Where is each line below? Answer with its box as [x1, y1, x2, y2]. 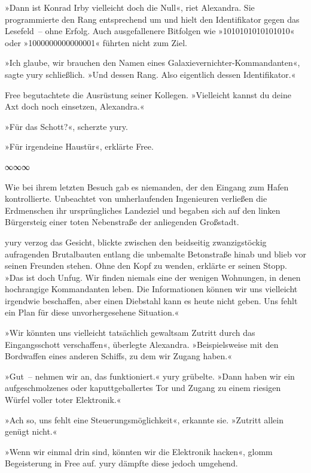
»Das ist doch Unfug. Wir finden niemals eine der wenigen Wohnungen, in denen [5, 271, 301, 283]
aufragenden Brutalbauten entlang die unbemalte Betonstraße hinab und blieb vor [5, 247, 306, 260]
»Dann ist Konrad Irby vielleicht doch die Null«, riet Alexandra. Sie [5, 1, 255, 13]
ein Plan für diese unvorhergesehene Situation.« [5, 306, 179, 319]
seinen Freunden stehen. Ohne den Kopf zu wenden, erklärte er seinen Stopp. [5, 259, 287, 272]
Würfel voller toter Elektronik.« [5, 393, 121, 406]
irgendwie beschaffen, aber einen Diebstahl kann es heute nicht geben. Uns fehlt [5, 294, 298, 307]
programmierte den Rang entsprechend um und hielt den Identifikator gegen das [5, 13, 300, 25]
